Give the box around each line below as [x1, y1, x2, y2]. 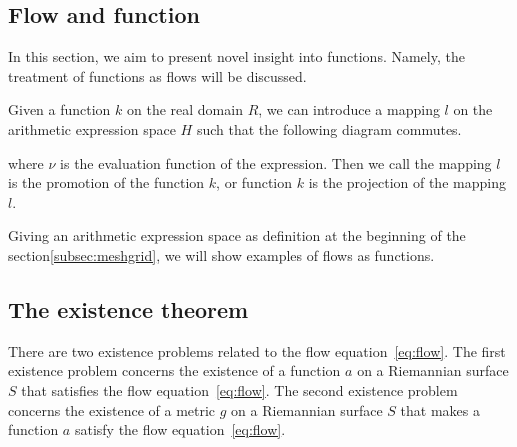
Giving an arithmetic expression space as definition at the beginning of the [8, 225, 466, 246]
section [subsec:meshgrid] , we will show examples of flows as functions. [8, 244, 435, 265]
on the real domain [127, 99, 243, 120]
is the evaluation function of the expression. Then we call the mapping [60, 152, 492, 173]
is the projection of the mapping [308, 172, 506, 193]
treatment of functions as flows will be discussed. [8, 65, 307, 86]
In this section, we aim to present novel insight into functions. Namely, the [8, 46, 465, 67]
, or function [216, 172, 293, 193]
